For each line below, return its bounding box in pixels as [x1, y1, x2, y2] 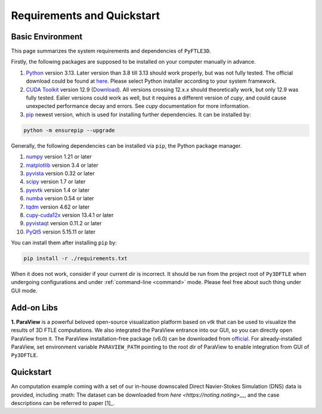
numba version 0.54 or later [26, 195, 95, 202]
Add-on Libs [11, 303, 58, 313]
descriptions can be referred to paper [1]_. [11, 399, 115, 406]
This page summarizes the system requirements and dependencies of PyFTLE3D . [11, 48, 211, 55]
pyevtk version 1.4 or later [26, 186, 89, 194]
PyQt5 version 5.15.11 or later [26, 228, 96, 235]
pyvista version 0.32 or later [26, 170, 95, 177]
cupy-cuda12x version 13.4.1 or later [26, 211, 114, 219]
